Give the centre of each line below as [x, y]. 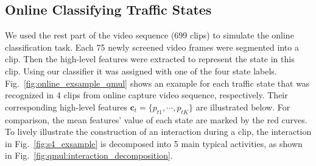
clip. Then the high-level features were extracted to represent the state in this [150, 59]
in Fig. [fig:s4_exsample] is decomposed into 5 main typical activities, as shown [154, 143]
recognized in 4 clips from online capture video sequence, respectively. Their [146, 95]
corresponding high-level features [66, 106]
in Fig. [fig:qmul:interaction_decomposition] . [89, 155]
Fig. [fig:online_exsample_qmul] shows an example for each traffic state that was [157, 83]
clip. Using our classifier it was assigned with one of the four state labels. [141, 70]
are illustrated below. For [243, 106]
